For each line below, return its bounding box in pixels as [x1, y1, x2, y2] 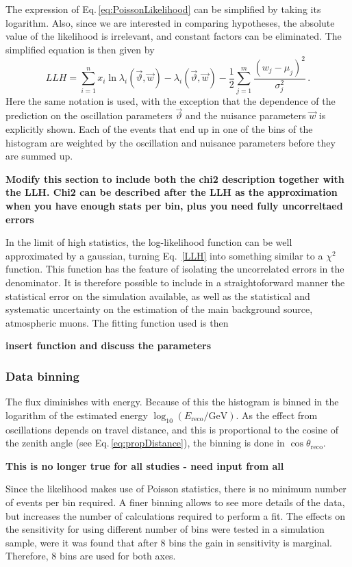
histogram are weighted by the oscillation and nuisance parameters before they [5, 135, 336, 149]
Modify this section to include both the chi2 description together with [5, 171, 344, 186]
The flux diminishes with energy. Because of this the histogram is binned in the [5, 394, 339, 409]
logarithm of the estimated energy [5, 407, 148, 422]
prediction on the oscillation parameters [5, 108, 173, 123]
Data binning [5, 367, 79, 384]
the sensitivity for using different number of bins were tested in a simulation [5, 522, 325, 536]
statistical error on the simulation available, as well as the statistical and [5, 288, 310, 303]
